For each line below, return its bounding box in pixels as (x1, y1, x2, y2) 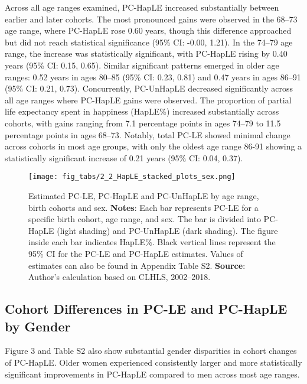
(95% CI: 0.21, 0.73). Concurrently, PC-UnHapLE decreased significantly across (5, 82, 293, 95)
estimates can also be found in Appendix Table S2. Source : (28, 259, 246, 271)
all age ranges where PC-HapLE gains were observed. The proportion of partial (5, 93, 292, 106)
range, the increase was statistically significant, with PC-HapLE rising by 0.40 (5, 47, 288, 60)
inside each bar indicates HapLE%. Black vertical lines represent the (28, 236, 276, 248)
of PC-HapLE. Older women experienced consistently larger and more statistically (5, 356, 302, 368)
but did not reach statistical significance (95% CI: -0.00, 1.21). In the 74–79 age (5, 35, 293, 48)
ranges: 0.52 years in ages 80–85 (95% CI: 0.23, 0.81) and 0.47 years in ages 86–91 (5, 70, 301, 83)
